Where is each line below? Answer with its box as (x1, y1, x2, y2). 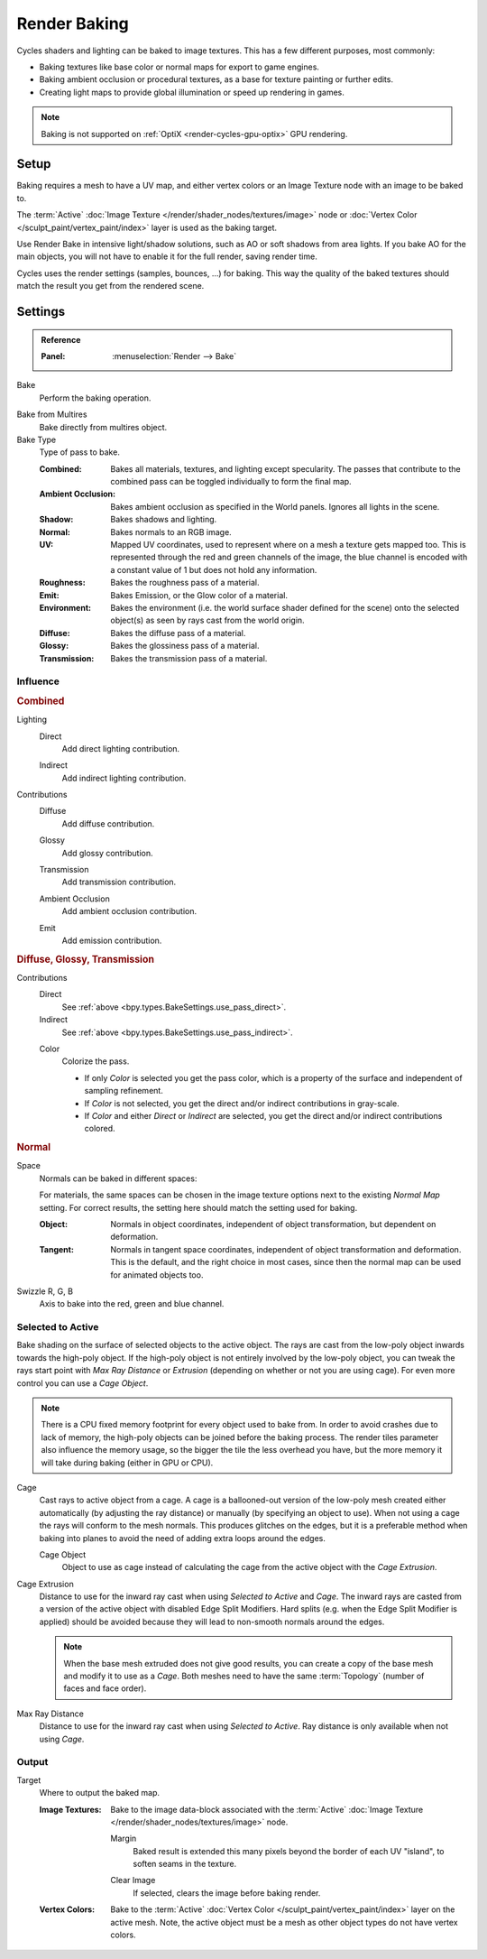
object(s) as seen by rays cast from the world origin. (110, 614, 306, 626)
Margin (110, 1833, 137, 1844)
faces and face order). (63, 1683, 147, 1694)
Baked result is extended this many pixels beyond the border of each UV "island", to (133, 1845, 446, 1856)
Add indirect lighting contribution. (61, 772, 187, 783)
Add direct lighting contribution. (61, 743, 180, 753)
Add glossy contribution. (61, 847, 153, 858)
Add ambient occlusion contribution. (61, 906, 198, 917)
